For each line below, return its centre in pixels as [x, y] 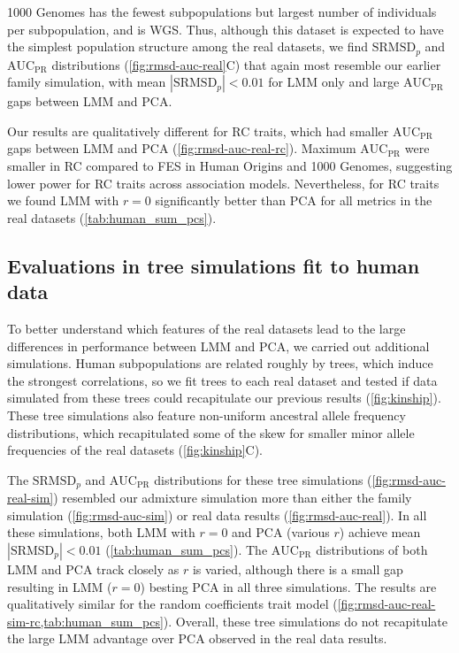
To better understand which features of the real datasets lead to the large [207, 328]
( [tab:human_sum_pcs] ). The [187, 549]
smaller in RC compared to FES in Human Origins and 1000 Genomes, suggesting [230, 166]
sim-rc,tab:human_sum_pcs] [85, 621]
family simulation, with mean [87, 82]
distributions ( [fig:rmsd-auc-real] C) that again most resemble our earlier [246, 64]
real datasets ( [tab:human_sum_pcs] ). [112, 217]
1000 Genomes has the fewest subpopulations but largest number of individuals [222, 12]
